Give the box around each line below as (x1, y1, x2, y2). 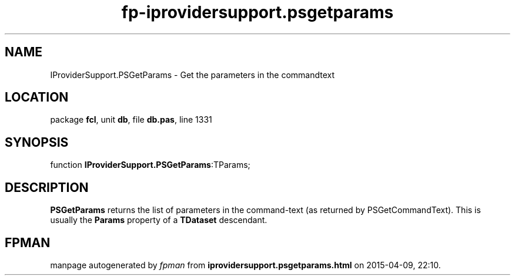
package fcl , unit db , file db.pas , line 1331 (50, 114, 212, 125)
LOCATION (5, 90, 69, 105)
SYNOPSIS (5, 134, 69, 150)
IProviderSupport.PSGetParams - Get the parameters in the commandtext (50, 69, 335, 80)
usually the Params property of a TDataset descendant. (50, 215, 267, 225)
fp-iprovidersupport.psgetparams (121, 2, 394, 22)
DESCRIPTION (5, 180, 89, 195)
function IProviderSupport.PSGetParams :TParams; (50, 160, 250, 170)
